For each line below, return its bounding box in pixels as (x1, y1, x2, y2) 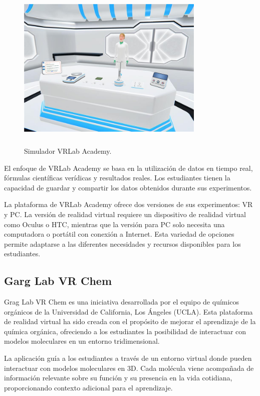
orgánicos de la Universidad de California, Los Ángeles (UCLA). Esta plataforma (4, 306, 253, 317)
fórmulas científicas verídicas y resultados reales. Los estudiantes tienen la (4, 172, 230, 183)
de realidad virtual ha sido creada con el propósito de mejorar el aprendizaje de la (4, 316, 256, 327)
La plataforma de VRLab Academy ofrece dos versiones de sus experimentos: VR (4, 199, 253, 210)
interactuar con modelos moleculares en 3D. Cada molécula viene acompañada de (4, 362, 254, 373)
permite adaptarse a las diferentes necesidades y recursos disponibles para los (4, 238, 241, 249)
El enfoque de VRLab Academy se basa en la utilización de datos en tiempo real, (4, 162, 253, 173)
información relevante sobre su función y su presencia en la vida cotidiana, (4, 372, 232, 383)
